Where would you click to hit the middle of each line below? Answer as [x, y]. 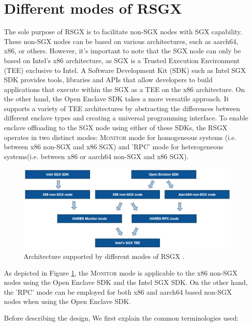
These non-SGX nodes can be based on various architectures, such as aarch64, [121, 41]
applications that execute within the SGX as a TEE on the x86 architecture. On [125, 89]
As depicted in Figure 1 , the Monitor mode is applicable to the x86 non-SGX [121, 272]
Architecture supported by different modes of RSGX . [104, 256]
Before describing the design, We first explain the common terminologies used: [121, 318]
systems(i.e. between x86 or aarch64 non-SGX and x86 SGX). [96, 156]
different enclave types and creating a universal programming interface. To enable [126, 118]
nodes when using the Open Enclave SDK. [68, 301]
